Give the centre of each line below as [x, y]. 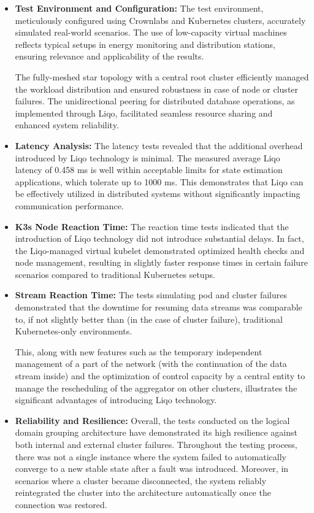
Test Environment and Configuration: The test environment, [139, 8]
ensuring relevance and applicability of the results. [109, 56]
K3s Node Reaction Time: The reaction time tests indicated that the [152, 226]
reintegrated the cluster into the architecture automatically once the [143, 492]
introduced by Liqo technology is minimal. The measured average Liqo [147, 157]
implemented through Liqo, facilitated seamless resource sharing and [144, 113]
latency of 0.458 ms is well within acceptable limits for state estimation [149, 170]
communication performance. [69, 205]
